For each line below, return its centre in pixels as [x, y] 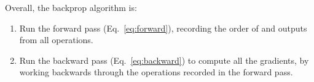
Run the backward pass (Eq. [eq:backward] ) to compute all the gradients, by [164, 60]
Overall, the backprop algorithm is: [71, 7]
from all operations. [56, 40]
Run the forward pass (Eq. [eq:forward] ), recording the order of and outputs [163, 28]
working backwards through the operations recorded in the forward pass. [156, 72]
